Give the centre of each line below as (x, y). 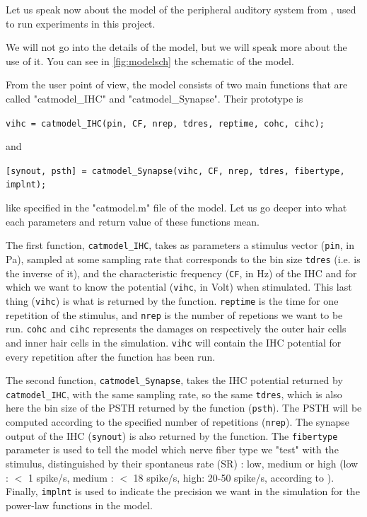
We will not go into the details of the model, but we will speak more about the (176, 47)
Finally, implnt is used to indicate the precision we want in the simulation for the (183, 491)
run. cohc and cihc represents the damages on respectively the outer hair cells (176, 329)
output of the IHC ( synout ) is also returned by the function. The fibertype (172, 435)
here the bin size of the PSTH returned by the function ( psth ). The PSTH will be (184, 408)
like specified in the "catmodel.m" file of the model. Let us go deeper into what (176, 208)
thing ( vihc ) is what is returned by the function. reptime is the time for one (172, 300)
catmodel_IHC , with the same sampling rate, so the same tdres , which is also (174, 394)
